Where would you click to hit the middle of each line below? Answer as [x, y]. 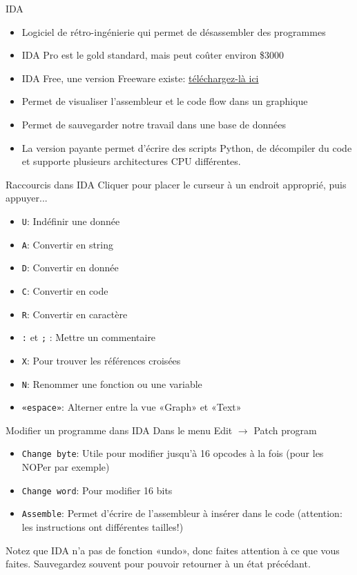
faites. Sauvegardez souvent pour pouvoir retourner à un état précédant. [158, 564]
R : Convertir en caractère [75, 314]
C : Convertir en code [65, 290]
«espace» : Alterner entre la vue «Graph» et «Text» [132, 407]
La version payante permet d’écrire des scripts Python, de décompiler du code [187, 147]
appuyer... [27, 198]
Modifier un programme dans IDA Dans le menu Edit [119, 430]
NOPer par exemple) [66, 467]
